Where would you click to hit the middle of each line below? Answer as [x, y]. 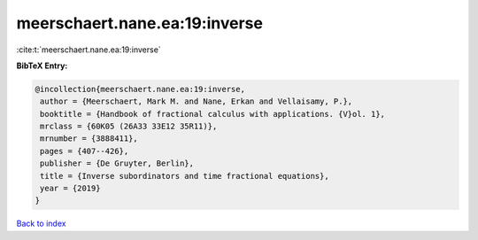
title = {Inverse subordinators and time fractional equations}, [185, 176]
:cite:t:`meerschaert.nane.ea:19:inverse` [89, 50]
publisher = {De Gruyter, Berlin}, [117, 163]
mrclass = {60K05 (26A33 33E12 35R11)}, [129, 127]
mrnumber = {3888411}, [89, 139]
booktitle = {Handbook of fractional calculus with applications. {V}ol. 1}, [212, 114]
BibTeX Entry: [42, 66]
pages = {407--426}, [85, 151]
